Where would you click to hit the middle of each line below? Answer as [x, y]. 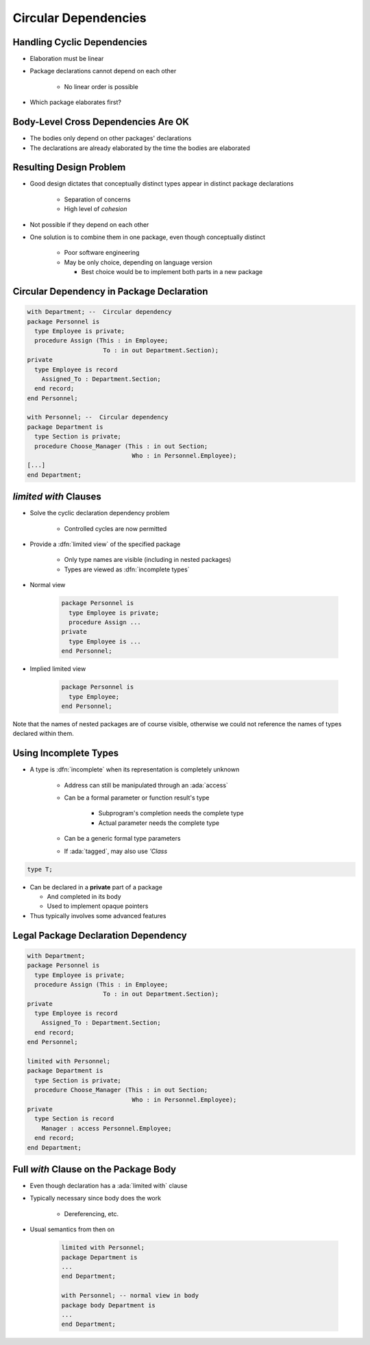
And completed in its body [84, 896]
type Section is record [74, 1119]
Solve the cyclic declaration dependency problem [100, 513]
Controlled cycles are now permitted [115, 528]
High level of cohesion [96, 209]
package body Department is [108, 1305]
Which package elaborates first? [75, 102]
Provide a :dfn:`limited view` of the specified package [105, 544]
